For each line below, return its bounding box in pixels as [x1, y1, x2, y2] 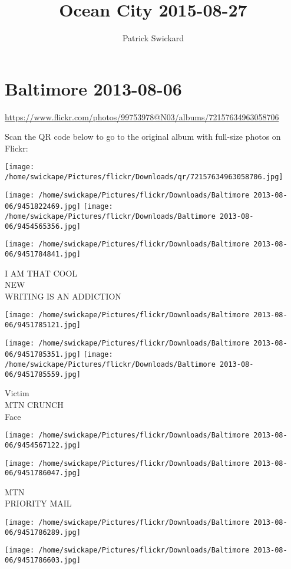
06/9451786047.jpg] [5, 469, 81, 478]
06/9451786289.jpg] [5, 528, 81, 537]
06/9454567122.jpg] [5, 440, 81, 449]
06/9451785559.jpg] [5, 370, 81, 379]
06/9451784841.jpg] [5, 250, 81, 259]
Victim [5, 387, 29, 399]
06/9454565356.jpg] [5, 222, 81, 231]
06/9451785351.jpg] [5, 350, 81, 359]
